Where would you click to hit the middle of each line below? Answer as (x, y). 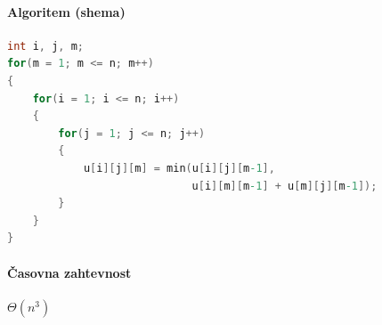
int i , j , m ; (45, 46)
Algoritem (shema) (66, 11)
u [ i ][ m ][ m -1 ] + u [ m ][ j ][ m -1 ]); (284, 186)
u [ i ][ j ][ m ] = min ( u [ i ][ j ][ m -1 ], (179, 168)
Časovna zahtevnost (69, 272)
